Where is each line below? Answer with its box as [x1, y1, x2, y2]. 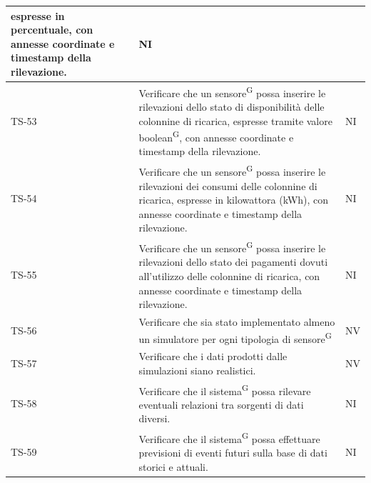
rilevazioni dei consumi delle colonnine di [138, 178, 317, 193]
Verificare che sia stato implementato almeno [138, 314, 335, 329]
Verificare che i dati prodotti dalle [138, 349, 288, 364]
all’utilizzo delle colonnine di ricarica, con [138, 268, 320, 283]
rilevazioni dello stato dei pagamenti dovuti [138, 254, 328, 269]
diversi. [138, 411, 171, 426]
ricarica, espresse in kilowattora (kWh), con [138, 192, 329, 207]
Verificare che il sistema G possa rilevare [138, 381, 311, 398]
